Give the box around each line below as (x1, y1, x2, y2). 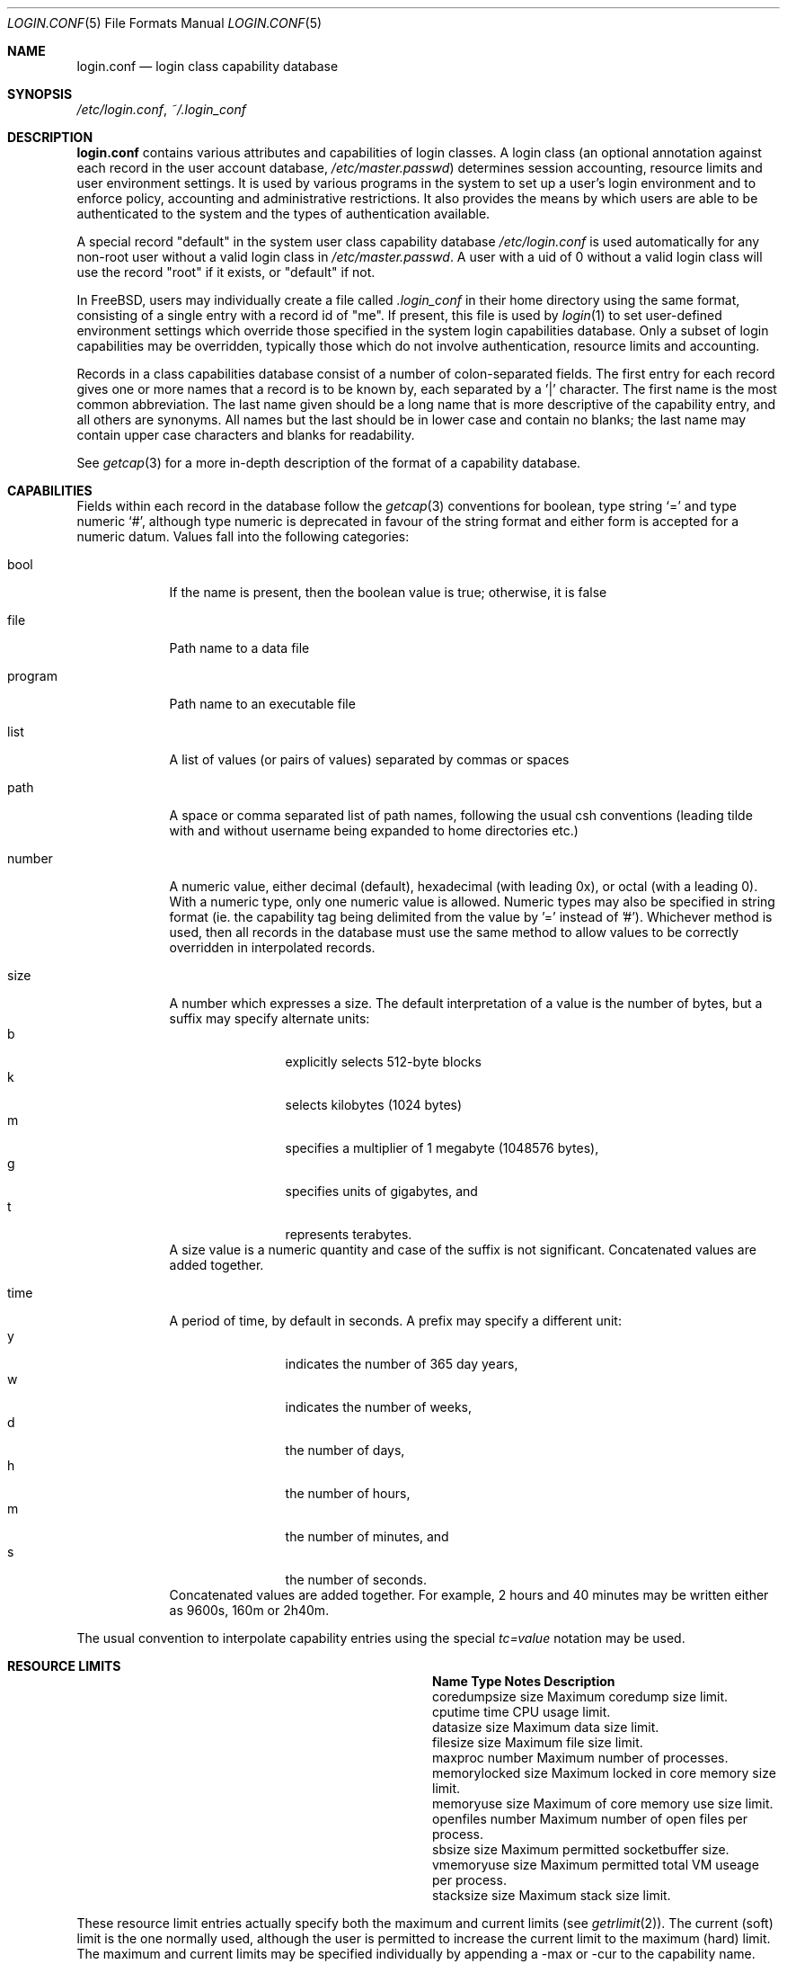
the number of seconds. (285, 1572, 428, 1587)
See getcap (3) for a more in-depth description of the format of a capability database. (76, 455, 581, 470)
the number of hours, (285, 1486, 411, 1501)
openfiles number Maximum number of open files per (432, 1811, 747, 1826)
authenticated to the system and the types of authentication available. (76, 206, 491, 221)
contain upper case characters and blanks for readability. (76, 427, 415, 442)
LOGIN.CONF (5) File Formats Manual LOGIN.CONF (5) (7, 15, 323, 31)
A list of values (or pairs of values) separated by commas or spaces (169, 752, 570, 767)
